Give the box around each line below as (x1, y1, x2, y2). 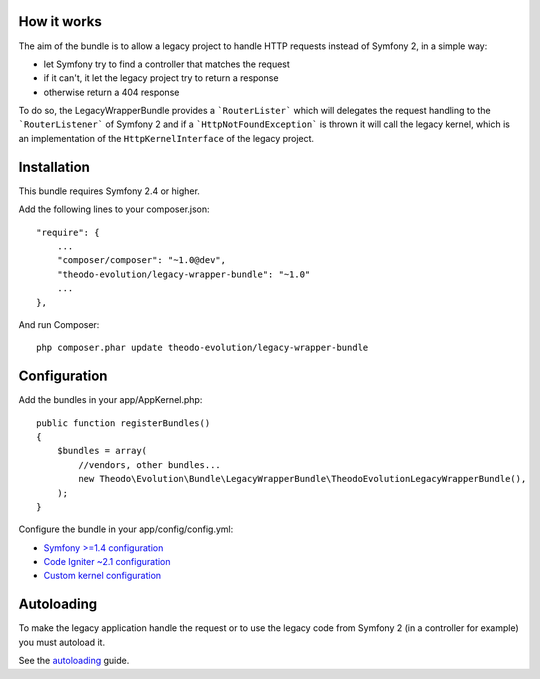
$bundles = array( (56, 445, 148, 457)
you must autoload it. (18, 636, 105, 648)
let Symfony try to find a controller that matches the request (43, 58, 290, 70)
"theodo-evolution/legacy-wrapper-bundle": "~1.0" (56, 268, 311, 280)
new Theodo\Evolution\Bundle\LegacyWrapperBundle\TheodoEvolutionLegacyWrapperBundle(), (78, 473, 527, 485)
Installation (18, 158, 90, 175)
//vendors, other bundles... (78, 459, 222, 470)
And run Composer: (18, 318, 100, 330)
